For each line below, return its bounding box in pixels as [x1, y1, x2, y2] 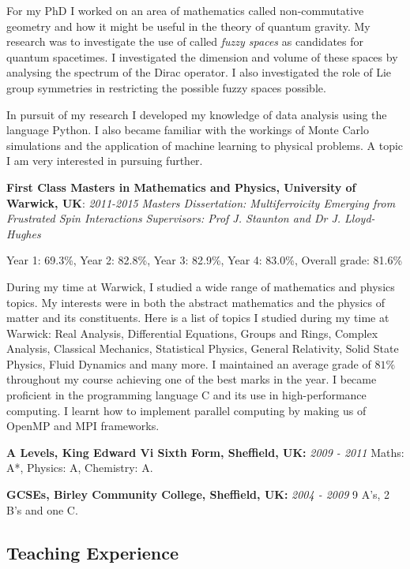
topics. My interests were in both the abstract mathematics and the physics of [6, 294, 385, 310]
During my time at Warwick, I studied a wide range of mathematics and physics [6, 278, 395, 294]
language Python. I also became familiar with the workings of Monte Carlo [6, 122, 369, 138]
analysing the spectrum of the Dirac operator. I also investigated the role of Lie [6, 64, 391, 80]
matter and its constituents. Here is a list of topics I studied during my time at [6, 309, 389, 326]
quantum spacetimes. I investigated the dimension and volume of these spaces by [6, 48, 398, 65]
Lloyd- [344, 210, 375, 226]
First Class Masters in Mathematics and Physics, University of [6, 178, 356, 195]
